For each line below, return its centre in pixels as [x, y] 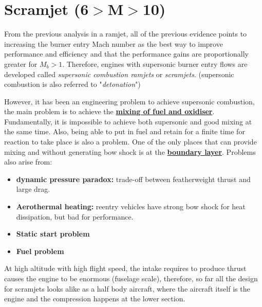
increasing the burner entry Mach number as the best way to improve [114, 43]
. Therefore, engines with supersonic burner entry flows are [155, 64]
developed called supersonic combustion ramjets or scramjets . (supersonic [119, 74]
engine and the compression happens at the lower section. [95, 299]
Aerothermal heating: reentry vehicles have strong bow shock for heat [131, 206]
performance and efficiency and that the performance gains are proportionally [126, 54]
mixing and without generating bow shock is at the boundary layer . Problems [130, 151]
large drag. [33, 189]
